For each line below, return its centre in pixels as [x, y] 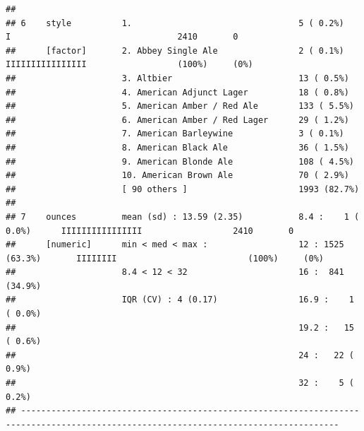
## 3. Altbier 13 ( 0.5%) [177, 78]
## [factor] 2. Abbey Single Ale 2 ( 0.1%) [175, 51]
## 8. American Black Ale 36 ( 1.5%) [177, 147]
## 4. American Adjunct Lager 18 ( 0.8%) [177, 92]
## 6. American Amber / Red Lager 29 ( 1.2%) [177, 120]
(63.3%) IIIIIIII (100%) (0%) [165, 258]
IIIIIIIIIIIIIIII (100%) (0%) [129, 65]
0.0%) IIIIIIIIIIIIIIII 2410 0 [150, 231]
